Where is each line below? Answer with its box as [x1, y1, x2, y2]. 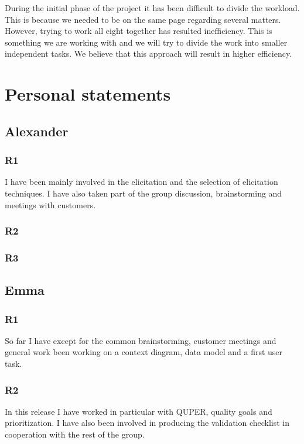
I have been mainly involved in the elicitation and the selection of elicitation [5, 175, 278, 188]
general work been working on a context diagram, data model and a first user [5, 346, 283, 358]
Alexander [5, 122, 69, 140]
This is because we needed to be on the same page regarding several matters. [5, 13, 281, 25]
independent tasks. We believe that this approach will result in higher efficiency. [5, 47, 292, 60]
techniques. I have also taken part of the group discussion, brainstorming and [5, 187, 282, 199]
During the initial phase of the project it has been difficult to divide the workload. [5, 2, 300, 13]
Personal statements [5, 82, 171, 106]
